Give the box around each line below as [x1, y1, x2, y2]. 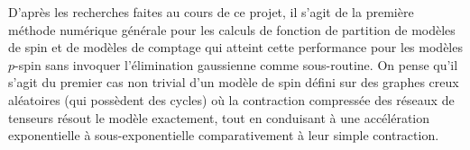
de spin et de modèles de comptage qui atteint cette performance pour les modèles [8, 38, 463, 57]
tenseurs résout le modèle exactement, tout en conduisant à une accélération [8, 108, 430, 127]
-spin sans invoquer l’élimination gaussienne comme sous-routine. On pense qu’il [14, 55, 458, 74]
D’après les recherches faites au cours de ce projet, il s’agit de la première [8, 3, 414, 21]
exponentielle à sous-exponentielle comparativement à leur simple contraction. [8, 126, 439, 145]
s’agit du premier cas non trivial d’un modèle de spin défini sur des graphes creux [8, 73, 459, 92]
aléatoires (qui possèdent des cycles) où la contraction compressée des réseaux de [8, 90, 455, 109]
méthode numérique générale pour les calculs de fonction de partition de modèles [8, 20, 456, 39]
